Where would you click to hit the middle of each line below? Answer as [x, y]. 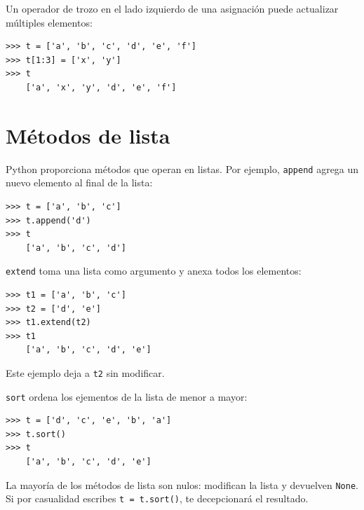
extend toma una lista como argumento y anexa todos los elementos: [154, 271]
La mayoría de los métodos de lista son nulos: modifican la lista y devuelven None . [182, 484]
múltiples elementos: [49, 22]
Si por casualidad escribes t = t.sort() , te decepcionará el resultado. [157, 498]
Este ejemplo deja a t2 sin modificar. [85, 372]
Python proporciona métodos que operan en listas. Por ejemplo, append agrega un [182, 168]
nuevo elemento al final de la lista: [79, 182]
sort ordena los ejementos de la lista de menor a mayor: [127, 396]
